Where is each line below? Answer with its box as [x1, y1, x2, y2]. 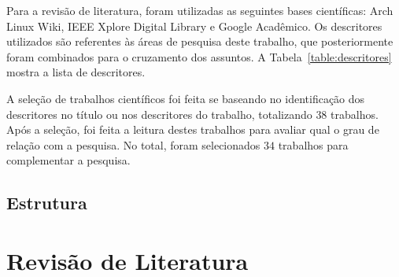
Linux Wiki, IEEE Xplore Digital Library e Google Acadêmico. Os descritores [6, 17, 382, 34]
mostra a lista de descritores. [6, 64, 146, 80]
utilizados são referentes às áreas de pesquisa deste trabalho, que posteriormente [6, 33, 393, 50]
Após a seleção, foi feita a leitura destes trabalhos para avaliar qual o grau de [6, 121, 379, 138]
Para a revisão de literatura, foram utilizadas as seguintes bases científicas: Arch [6, 2, 393, 18]
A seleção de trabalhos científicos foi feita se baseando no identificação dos [6, 90, 365, 106]
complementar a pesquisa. [6, 152, 131, 168]
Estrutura [6, 190, 87, 215]
